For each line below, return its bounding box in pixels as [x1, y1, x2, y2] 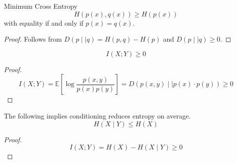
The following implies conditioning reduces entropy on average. [4, 110, 191, 120]
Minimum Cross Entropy [4, 1, 78, 11]
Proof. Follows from [4, 34, 62, 44]
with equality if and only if [4, 17, 84, 28]
